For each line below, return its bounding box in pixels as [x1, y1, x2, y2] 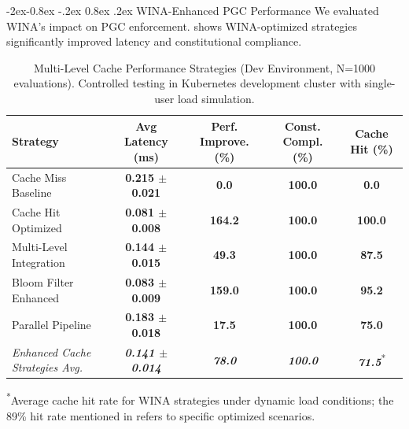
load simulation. [177, 90, 255, 106]
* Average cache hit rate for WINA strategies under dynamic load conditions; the [6, 390, 394, 409]
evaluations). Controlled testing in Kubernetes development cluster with [13, 75, 361, 91]
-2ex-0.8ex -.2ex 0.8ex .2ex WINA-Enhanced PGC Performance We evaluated [6, 2, 379, 18]
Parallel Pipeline [12, 316, 91, 333]
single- [364, 75, 396, 91]
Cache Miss [12, 168, 67, 185]
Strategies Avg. [12, 359, 83, 375]
